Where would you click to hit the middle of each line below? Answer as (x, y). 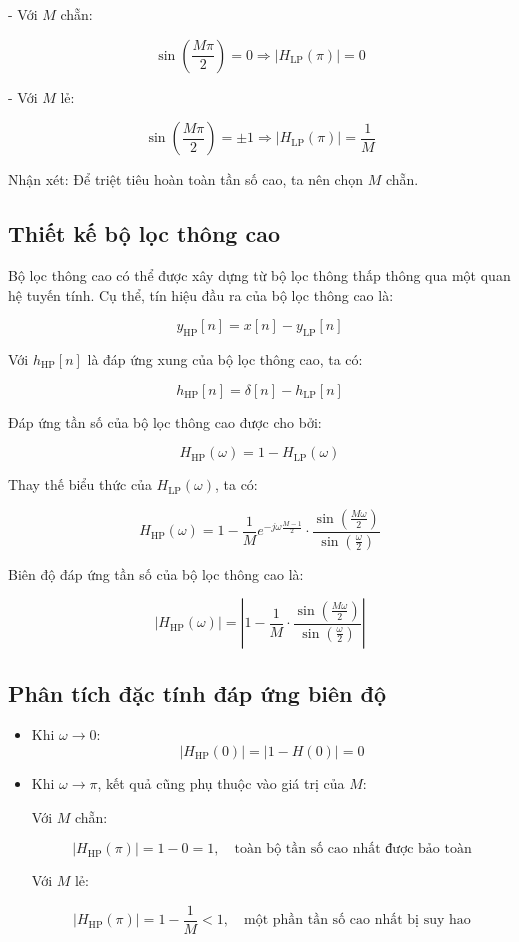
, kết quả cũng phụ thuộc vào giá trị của (221, 783)
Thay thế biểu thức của (80, 484)
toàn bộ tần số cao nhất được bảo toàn (353, 849)
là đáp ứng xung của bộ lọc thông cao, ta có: (225, 358)
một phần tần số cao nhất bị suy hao (357, 920)
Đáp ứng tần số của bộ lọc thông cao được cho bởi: (165, 421)
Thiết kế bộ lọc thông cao (144, 233)
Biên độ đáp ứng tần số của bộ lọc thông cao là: (156, 573)
